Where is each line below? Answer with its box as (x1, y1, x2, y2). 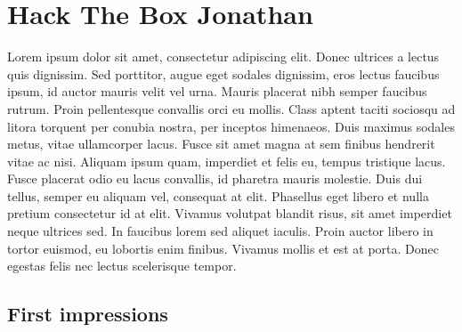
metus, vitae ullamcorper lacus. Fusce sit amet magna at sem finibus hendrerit (7, 134, 435, 153)
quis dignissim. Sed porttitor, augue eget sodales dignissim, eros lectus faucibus (7, 64, 440, 83)
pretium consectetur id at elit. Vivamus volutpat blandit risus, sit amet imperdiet (7, 204, 452, 223)
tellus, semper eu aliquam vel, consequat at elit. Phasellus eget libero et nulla (7, 186, 429, 205)
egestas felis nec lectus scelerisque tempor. (7, 256, 237, 275)
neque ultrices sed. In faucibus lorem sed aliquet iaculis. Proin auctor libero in (7, 222, 434, 240)
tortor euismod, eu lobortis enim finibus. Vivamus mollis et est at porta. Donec (7, 239, 439, 257)
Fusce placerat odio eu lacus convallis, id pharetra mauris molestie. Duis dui (7, 169, 423, 188)
